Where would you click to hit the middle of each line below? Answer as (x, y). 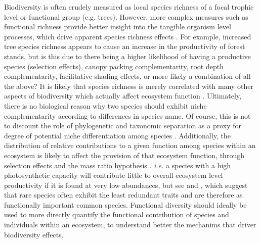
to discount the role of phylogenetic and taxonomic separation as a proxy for (123, 126)
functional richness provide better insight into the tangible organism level (118, 27)
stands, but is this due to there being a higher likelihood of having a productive (127, 56)
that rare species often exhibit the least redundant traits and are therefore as (123, 195)
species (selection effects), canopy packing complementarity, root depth (114, 66)
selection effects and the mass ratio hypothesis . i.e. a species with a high (118, 165)
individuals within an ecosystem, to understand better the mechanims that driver (130, 225)
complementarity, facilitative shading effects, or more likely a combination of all (127, 76)
